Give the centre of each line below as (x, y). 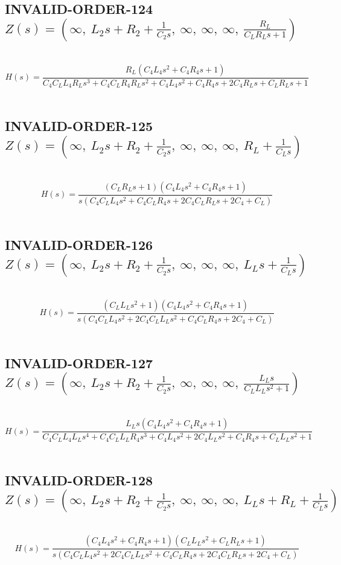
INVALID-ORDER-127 (79, 362)
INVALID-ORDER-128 (79, 480)
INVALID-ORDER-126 (79, 244)
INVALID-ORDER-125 (79, 126)
